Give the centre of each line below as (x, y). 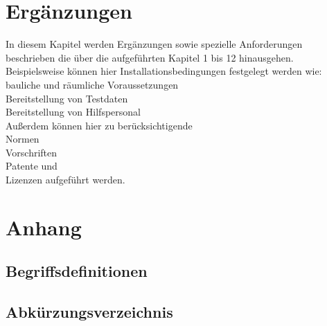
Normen (23, 139)
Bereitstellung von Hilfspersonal (73, 112)
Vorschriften (32, 152)
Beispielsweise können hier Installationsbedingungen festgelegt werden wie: (164, 71)
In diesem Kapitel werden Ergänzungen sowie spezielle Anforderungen (154, 44)
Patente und (32, 166)
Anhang (44, 227)
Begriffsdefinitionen (77, 271)
